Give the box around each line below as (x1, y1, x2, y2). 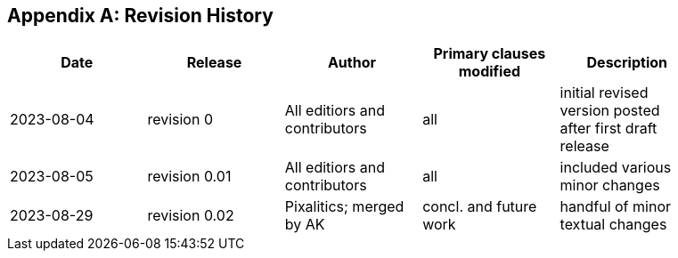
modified (458, 62, 521, 81)
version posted (560, 101, 660, 120)
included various (560, 158, 672, 177)
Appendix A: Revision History (7, 4, 274, 27)
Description (586, 53, 667, 72)
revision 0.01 (147, 167, 232, 186)
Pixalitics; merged (284, 198, 404, 216)
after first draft (560, 119, 658, 138)
